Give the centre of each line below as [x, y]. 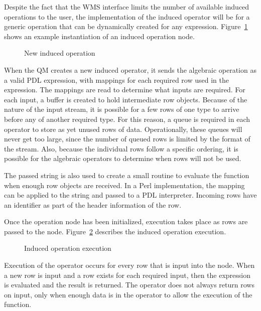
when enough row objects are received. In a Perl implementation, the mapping [124, 185]
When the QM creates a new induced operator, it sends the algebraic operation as [130, 69]
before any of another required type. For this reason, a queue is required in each [127, 119]
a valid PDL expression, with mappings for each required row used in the [116, 80]
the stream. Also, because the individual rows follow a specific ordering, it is [121, 148]
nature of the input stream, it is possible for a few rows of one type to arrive [122, 109]
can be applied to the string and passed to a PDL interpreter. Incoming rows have [130, 195]
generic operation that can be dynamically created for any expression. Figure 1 [126, 26]
